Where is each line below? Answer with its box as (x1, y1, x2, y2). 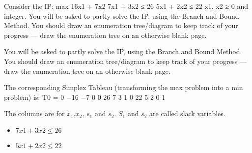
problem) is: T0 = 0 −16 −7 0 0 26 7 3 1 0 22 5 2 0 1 (4, 92, 166, 102)
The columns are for (4, 108, 65, 119)
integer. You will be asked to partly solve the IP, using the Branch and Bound (4, 10, 239, 21)
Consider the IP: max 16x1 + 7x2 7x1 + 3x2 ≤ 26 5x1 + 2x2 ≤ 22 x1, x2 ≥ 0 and (4, 1, 248, 11)
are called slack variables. (149, 108, 225, 119)
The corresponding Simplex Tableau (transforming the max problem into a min (4, 82, 243, 92)
